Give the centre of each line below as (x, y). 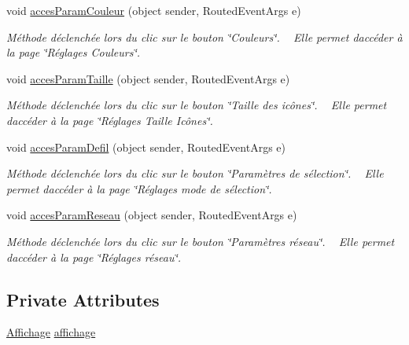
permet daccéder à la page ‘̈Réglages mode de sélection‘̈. (139, 188)
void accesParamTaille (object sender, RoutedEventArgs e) (148, 78)
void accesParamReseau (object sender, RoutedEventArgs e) (152, 215)
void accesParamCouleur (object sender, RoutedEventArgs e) (154, 10)
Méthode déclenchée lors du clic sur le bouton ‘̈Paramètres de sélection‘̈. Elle (195, 173)
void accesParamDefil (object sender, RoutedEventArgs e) (146, 147)
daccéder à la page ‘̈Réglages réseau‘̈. (94, 257)
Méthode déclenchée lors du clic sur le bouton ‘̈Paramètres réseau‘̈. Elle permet (201, 241)
